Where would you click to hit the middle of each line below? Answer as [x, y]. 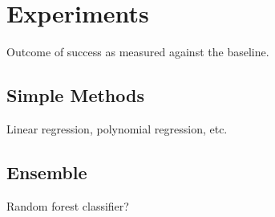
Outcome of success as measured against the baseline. [138, 52]
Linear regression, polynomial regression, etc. [117, 128]
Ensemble [47, 172]
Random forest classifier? [68, 205]
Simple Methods [75, 95]
